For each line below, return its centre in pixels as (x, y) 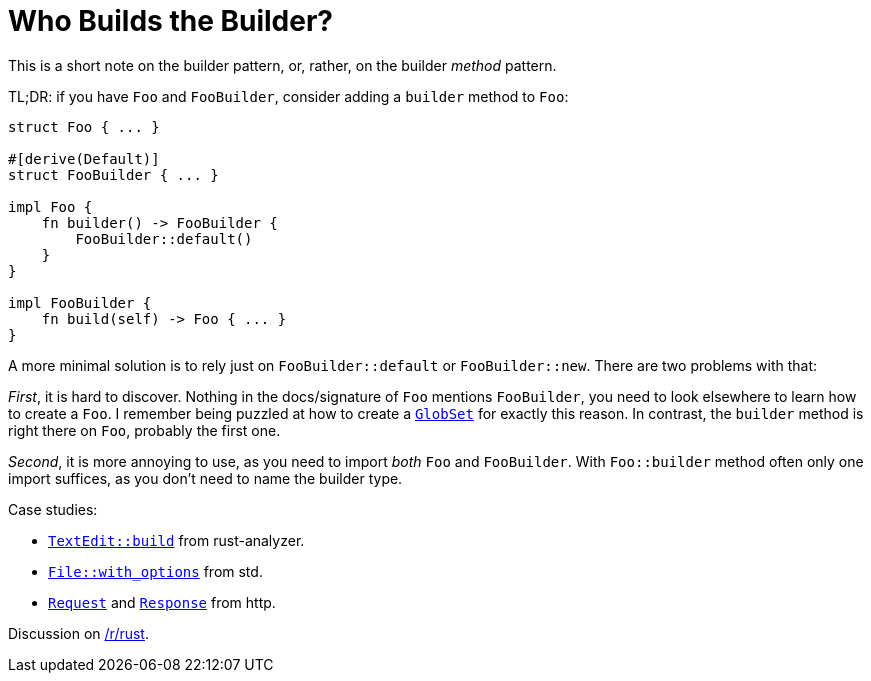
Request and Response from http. (162, 602)
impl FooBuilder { (80, 302)
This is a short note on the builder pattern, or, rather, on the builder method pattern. (282, 65)
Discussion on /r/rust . (79, 633)
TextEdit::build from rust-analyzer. (176, 540)
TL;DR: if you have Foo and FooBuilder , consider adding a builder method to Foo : (288, 96)
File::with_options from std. (155, 571)
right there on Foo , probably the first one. (144, 430)
